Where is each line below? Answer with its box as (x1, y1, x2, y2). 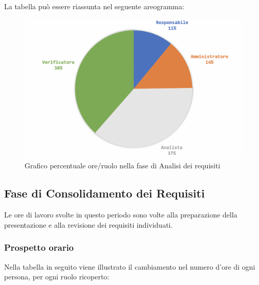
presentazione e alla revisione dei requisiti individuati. (4, 219, 173, 230)
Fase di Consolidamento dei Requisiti (4, 185, 205, 201)
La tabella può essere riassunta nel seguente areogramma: (4, 1, 184, 11)
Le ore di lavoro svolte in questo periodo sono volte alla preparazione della (4, 209, 238, 220)
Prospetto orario (4, 241, 74, 254)
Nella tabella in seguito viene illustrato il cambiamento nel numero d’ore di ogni (4, 261, 255, 272)
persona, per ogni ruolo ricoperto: (4, 271, 110, 282)
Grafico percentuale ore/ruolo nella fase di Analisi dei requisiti (25, 160, 221, 171)
